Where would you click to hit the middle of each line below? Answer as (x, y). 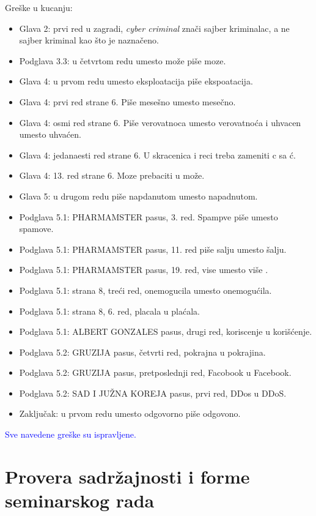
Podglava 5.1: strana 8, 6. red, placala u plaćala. (109, 311)
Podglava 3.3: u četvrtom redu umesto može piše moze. (123, 60)
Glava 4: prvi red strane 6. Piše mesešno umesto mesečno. (127, 101)
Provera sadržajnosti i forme (127, 476)
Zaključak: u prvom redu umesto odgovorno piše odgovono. (130, 413)
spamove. (36, 229)
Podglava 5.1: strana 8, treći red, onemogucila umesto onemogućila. (145, 290)
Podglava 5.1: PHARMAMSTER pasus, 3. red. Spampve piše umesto (149, 216)
